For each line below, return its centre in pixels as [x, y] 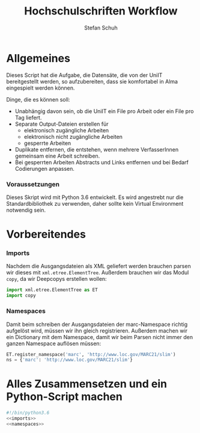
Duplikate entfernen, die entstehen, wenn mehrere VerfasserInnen [97, 149]
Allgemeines [38, 58]
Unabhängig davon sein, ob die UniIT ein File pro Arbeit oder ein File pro [104, 111]
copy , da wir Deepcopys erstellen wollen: [56, 279]
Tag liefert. [28, 117]
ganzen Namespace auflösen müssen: [54, 343]
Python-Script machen [65, 397]
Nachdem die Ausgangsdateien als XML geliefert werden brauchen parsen [98, 266]
